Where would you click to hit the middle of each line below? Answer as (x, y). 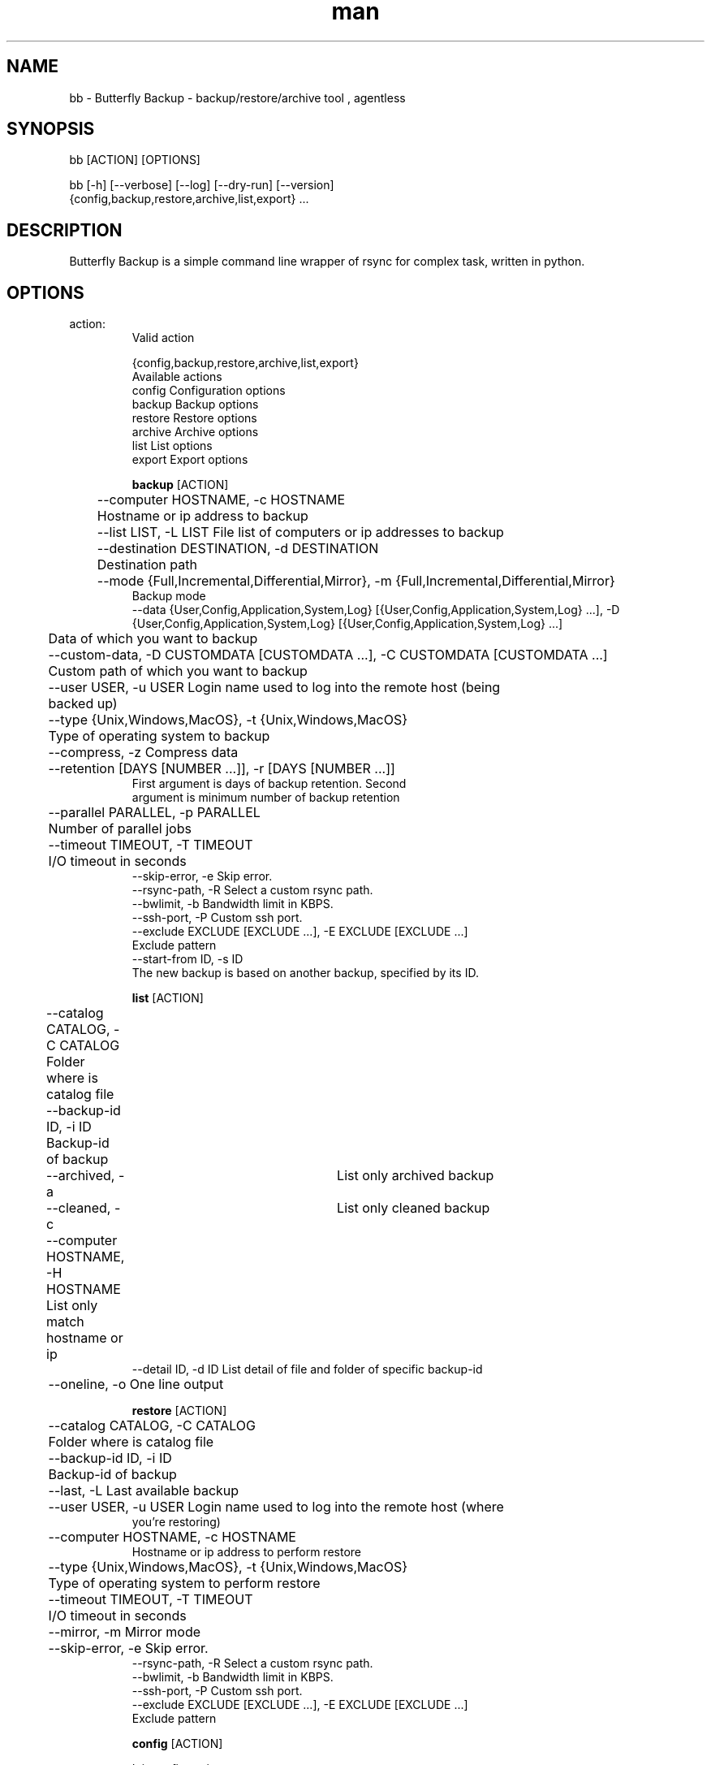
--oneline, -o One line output (136, 1384)
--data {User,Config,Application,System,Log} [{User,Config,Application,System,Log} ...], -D (376, 610)
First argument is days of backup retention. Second (269, 784)
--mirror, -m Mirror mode (125, 1632)
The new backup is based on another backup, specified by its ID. (305, 973)
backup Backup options (195, 404)
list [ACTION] (168, 998)
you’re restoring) (176, 1522)
